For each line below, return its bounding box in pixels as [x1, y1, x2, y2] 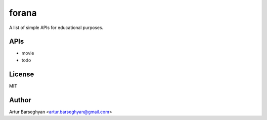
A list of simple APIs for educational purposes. [9, 25, 104, 30]
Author [9, 96, 32, 104]
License [9, 70, 34, 78]
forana [9, 7, 37, 18]
